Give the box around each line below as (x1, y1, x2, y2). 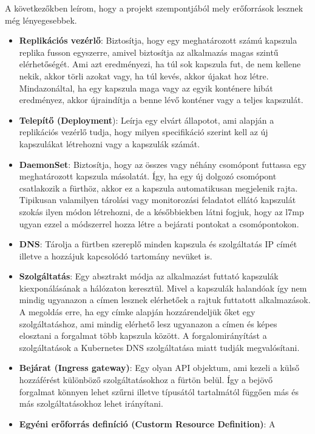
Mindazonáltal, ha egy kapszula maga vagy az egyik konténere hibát (19, 81, 273, 94)
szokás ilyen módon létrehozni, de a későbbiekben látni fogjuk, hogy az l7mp (19, 205, 304, 218)
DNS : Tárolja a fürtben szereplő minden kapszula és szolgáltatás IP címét (19, 238, 297, 250)
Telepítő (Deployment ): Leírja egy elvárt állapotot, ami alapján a (19, 113, 274, 126)
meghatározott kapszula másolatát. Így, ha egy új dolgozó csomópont (19, 170, 277, 182)
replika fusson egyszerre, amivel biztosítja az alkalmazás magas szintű (19, 45, 279, 58)
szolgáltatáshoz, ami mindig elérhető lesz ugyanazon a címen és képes (19, 317, 277, 330)
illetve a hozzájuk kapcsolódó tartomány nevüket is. (19, 249, 212, 262)
